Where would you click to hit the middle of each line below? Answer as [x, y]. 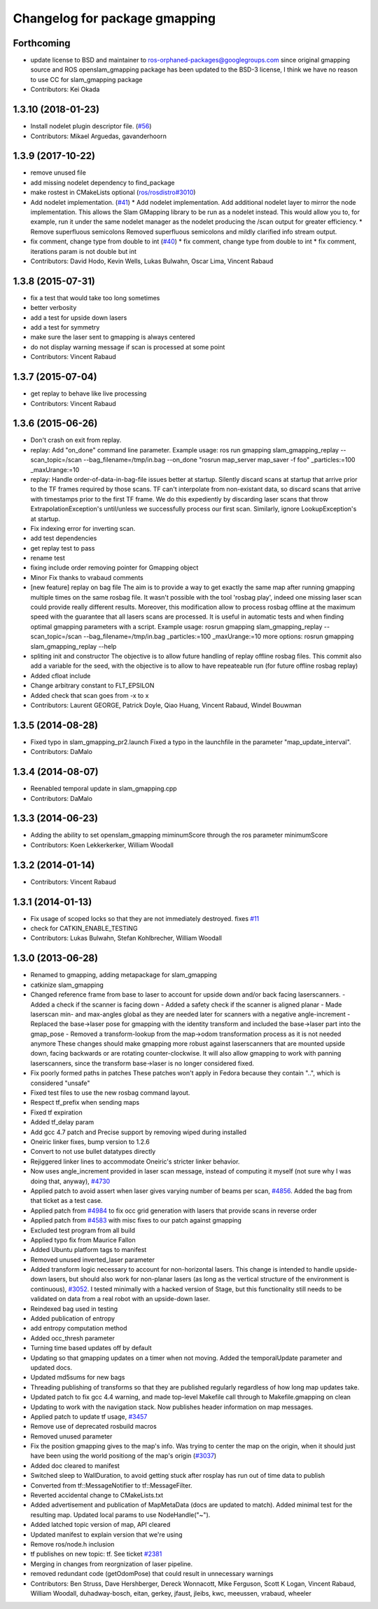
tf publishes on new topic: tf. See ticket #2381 [96, 1554]
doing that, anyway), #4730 [70, 1181]
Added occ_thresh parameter [72, 1338]
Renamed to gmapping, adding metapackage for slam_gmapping [124, 975]
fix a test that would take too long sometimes [95, 297]
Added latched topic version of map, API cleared [100, 1525]
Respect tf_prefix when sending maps [85, 1103]
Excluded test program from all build [83, 1230]
